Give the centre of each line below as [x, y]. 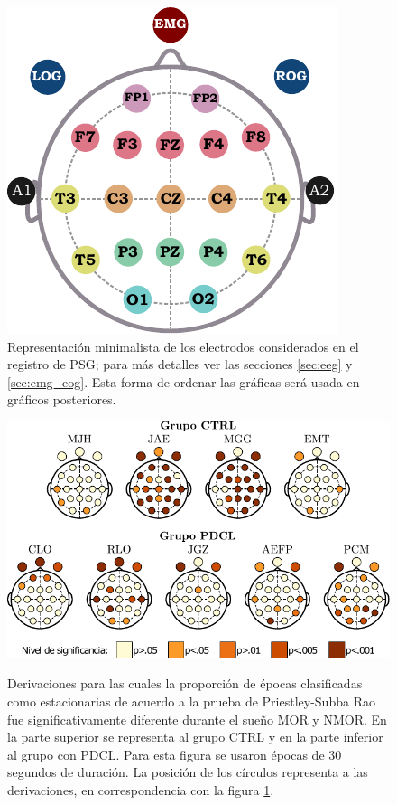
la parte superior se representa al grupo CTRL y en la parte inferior [195, 737]
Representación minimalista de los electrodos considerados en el [183, 346]
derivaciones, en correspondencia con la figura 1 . [141, 790]
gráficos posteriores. [62, 399]
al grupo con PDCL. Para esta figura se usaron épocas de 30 [175, 754]
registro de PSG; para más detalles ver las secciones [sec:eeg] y [180, 364]
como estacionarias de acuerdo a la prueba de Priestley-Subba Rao [191, 701]
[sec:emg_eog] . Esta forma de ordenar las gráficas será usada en [184, 381]
